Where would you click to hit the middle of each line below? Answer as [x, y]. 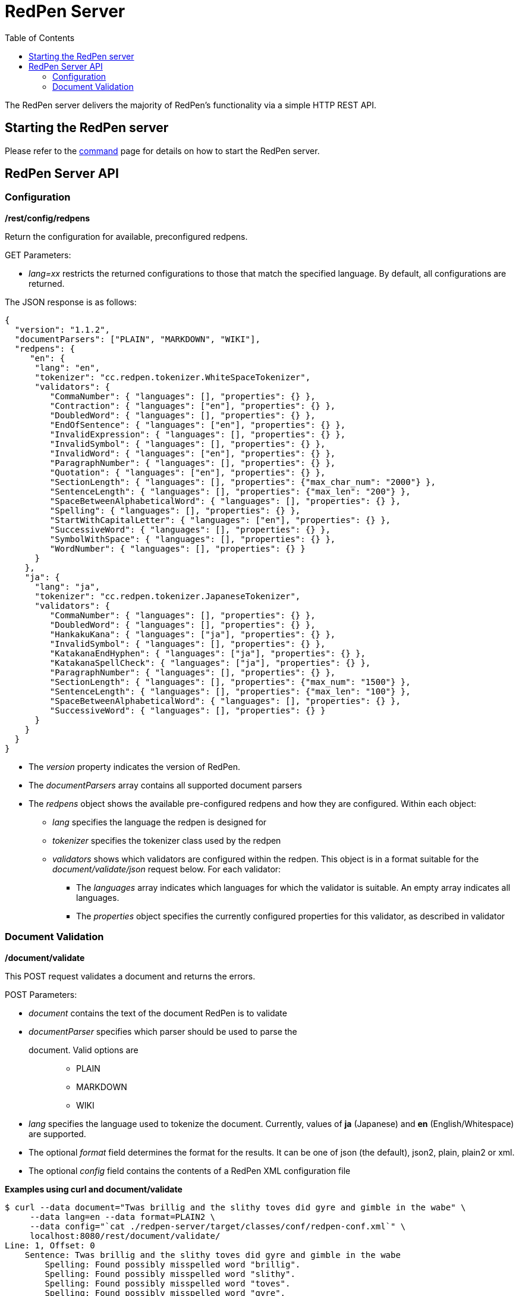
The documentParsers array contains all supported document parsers [165, 785]
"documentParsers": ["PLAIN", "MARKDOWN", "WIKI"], [137, 339]
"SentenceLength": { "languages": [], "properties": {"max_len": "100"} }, [230, 691]
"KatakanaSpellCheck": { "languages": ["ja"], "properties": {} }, [210, 663]
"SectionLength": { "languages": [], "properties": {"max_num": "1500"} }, [230, 682]
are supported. [57, 1134]
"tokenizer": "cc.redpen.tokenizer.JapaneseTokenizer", [168, 596]
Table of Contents [40, 37]
